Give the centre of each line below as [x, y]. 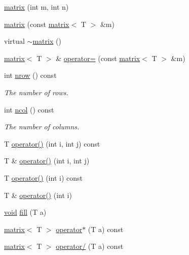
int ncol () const [29, 109]
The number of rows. [36, 92]
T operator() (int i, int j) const [52, 143]
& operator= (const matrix [98, 58]
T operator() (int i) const [43, 177]
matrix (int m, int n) [36, 7]
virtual [14, 41]
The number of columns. [42, 126]
